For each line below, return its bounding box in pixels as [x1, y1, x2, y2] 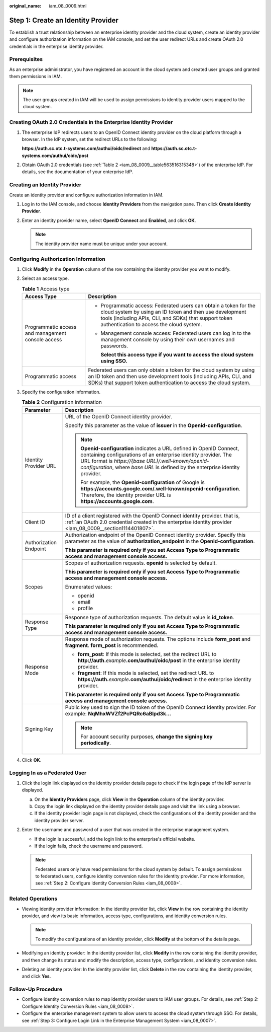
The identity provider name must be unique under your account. [35, 241, 168, 247]
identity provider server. [34, 817, 84, 823]
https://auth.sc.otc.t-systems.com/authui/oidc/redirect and [22, 145, 151, 152]
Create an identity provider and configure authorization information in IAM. [9, 192, 164, 198]
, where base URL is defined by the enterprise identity [112, 464, 240, 471]
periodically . [80, 739, 111, 746]
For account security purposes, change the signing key [80, 733, 213, 740]
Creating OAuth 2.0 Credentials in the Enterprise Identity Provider [9, 119, 173, 126]
